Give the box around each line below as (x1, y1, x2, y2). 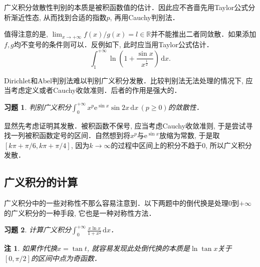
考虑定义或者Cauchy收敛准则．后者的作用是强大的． (11, 85, 181, 95)
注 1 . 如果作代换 (4, 243, 57, 253)
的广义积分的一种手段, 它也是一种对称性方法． (4, 207, 156, 218)
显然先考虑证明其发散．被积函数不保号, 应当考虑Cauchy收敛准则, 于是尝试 (4, 120, 246, 130)
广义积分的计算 (4, 174, 78, 190)
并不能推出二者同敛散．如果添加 (151, 29, 256, 39)
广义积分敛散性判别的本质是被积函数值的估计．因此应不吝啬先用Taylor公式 (4, 2, 248, 12)
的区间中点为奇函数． (31, 252, 101, 263)
